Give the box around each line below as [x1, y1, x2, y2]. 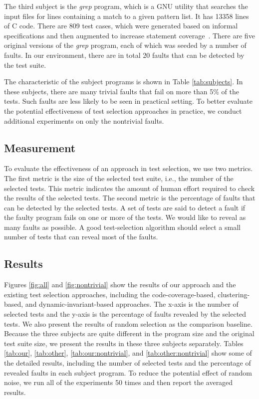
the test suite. [4, 59, 46, 70]
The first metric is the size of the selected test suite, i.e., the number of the [4, 173, 234, 183]
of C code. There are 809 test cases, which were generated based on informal [4, 20, 238, 31]
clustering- [218, 289, 250, 299]
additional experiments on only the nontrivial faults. [4, 115, 164, 126]
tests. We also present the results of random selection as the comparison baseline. [4, 318, 253, 329]
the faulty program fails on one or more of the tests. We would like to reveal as [4, 212, 246, 222]
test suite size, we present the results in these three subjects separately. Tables [4, 338, 244, 348]
